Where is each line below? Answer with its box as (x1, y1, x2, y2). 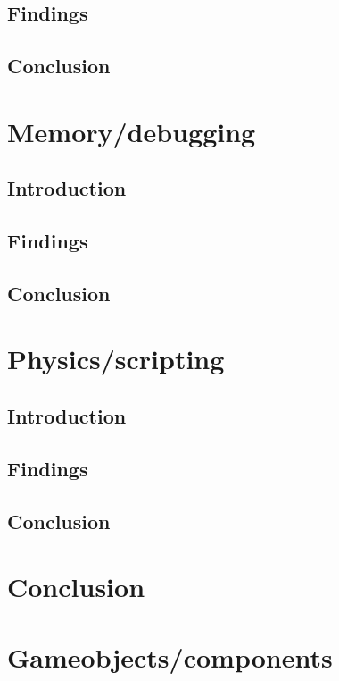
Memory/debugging (7, 113, 256, 149)
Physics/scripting (7, 340, 225, 377)
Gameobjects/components (7, 638, 333, 675)
